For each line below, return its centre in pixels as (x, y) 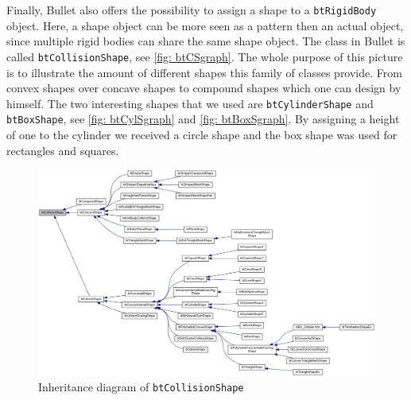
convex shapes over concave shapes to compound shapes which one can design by (204, 88)
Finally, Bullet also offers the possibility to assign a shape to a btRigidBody (192, 10)
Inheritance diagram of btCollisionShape (141, 387)
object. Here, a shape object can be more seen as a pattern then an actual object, (205, 25)
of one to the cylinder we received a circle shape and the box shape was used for (202, 134)
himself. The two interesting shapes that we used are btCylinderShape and (190, 103)
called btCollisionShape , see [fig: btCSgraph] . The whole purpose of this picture (205, 56)
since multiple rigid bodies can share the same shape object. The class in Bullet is (206, 41)
